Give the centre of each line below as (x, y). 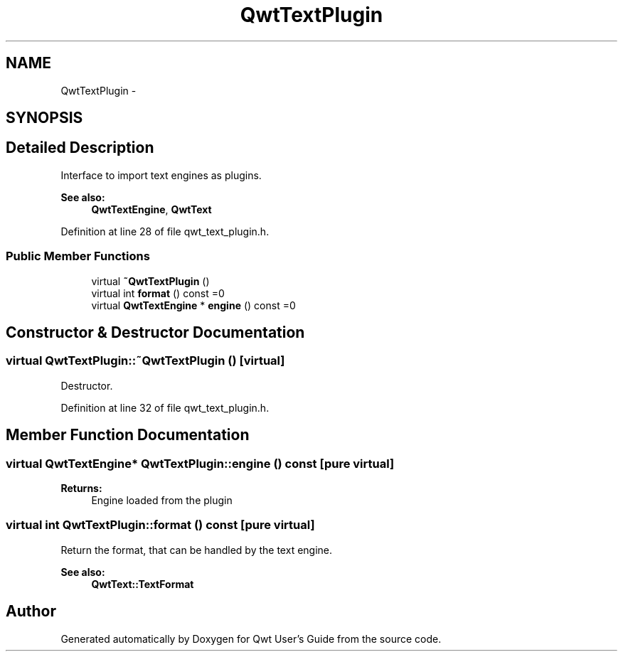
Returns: (81, 488)
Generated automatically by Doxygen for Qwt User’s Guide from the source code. (251, 639)
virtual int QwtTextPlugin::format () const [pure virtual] (160, 525)
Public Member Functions (78, 256)
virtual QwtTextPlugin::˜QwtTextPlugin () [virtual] (145, 361)
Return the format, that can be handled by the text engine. (197, 550)
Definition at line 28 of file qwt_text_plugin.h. (165, 231)
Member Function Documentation (128, 435)
